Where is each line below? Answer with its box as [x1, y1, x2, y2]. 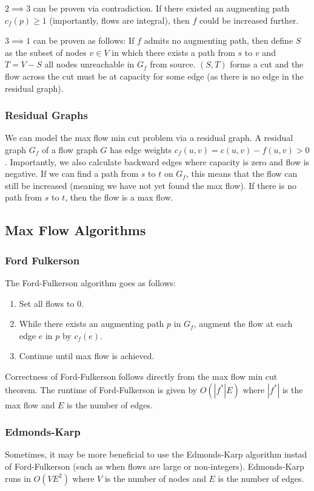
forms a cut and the [230, 58, 304, 70]
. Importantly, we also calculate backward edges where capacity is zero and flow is [5, 155, 310, 168]
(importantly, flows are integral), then [49, 13, 190, 26]
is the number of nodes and [104, 472, 206, 484]
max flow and [5, 398, 55, 411]
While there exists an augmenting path [19, 317, 164, 330]
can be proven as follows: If [33, 34, 135, 47]
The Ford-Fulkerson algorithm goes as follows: [5, 276, 176, 289]
